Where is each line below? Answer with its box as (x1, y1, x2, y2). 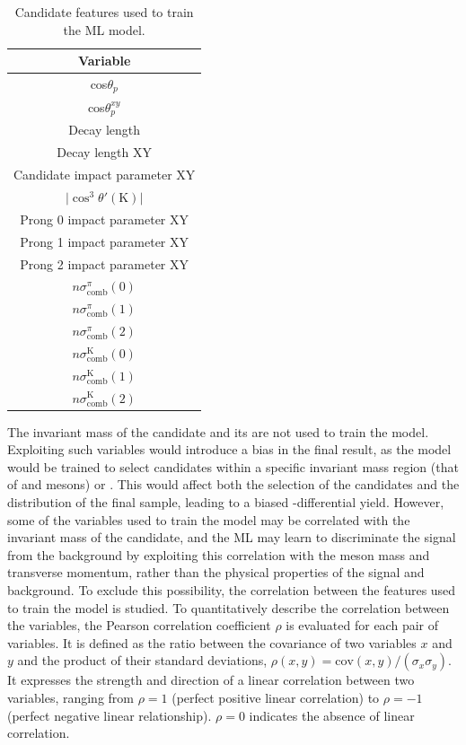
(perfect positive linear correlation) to (171, 688, 380, 706)
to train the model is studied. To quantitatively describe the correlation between (7, 598, 450, 617)
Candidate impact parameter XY (13, 165, 196, 184)
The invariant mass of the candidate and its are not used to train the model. (7, 422, 429, 441)
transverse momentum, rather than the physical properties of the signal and (7, 563, 425, 582)
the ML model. (63, 20, 145, 39)
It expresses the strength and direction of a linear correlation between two (7, 670, 415, 689)
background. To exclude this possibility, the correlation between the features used (7, 581, 456, 599)
